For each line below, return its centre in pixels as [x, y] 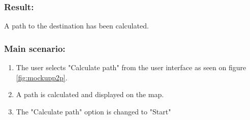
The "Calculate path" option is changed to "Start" [93, 111]
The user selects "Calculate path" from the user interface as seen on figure [131, 67]
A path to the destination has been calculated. [76, 26]
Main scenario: [35, 48]
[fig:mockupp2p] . [42, 77]
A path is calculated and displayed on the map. [90, 94]
